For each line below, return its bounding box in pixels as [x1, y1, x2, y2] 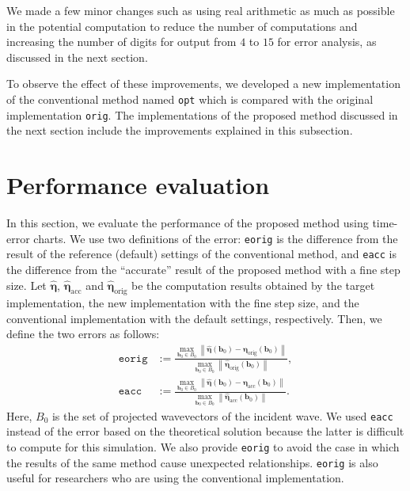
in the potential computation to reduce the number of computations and [6, 17, 358, 34]
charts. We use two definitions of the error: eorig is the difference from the [33, 230, 398, 246]
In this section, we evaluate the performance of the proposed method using [6, 215, 369, 230]
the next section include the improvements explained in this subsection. [6, 122, 353, 139]
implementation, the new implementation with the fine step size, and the [6, 295, 359, 311]
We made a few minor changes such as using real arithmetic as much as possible [6, 2, 395, 18]
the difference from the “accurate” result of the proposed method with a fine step [6, 261, 401, 277]
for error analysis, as [277, 33, 377, 50]
